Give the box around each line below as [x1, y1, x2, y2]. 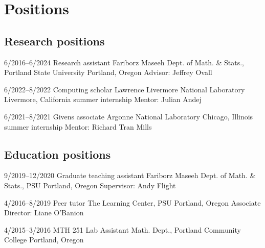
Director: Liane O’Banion [4, 207, 84, 218]
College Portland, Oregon [4, 234, 84, 245]
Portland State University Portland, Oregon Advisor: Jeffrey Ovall [4, 67, 212, 78]
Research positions [4, 33, 105, 48]
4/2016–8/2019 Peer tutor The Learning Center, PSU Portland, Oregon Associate [4, 197, 261, 208]
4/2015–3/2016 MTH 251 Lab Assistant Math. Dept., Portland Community [4, 224, 241, 235]
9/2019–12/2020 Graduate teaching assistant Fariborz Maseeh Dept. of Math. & [4, 170, 256, 181]
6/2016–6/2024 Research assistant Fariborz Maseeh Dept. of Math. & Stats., [4, 57, 245, 67]
